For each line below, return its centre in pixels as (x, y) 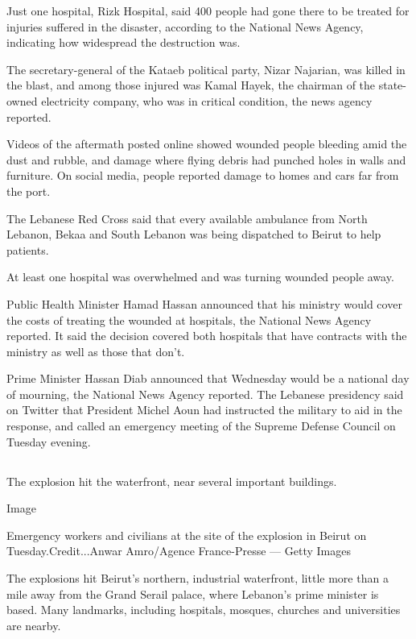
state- (392, 85)
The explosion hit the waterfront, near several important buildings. (172, 481)
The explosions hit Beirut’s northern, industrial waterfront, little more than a (198, 578)
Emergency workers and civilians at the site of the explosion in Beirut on (187, 535)
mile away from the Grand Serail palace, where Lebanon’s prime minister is (193, 593)
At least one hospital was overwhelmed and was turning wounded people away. (200, 277)
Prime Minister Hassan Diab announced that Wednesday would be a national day (208, 378)
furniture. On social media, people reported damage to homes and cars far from (203, 175)
